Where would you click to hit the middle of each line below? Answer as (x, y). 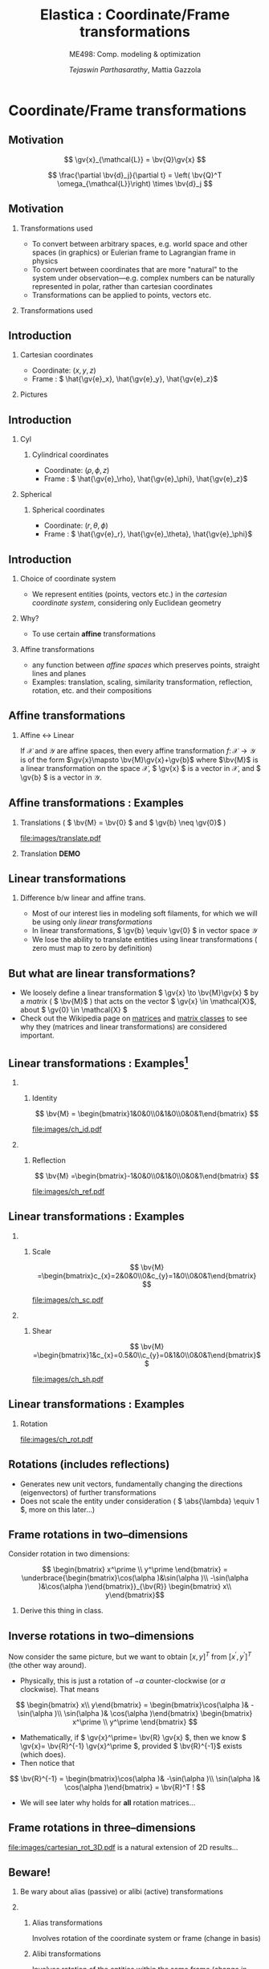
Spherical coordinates (68, 510)
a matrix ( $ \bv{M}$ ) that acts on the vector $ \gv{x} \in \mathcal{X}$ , (138, 1001)
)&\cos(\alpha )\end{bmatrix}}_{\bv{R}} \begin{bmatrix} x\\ (135, 1587)
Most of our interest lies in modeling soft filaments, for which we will (145, 914)
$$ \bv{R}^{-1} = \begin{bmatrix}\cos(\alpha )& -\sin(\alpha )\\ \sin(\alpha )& (135, 1778)
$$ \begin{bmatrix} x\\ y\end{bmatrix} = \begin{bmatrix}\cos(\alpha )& (132, 1705)
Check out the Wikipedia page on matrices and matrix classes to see (133, 1018)
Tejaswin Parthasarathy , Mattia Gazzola (135, 69)
